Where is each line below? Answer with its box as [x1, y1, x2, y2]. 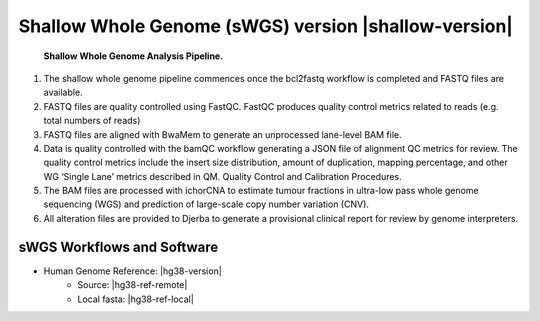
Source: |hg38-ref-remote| [77, 279, 188, 291]
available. [43, 86, 84, 99]
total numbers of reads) [43, 115, 141, 127]
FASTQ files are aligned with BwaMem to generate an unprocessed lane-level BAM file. [43, 128, 402, 140]
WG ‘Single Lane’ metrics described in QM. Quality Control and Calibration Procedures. [43, 170, 402, 182]
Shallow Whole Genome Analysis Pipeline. [43, 50, 224, 62]
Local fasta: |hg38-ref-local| [77, 293, 194, 305]
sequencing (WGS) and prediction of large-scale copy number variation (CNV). [43, 198, 370, 210]
